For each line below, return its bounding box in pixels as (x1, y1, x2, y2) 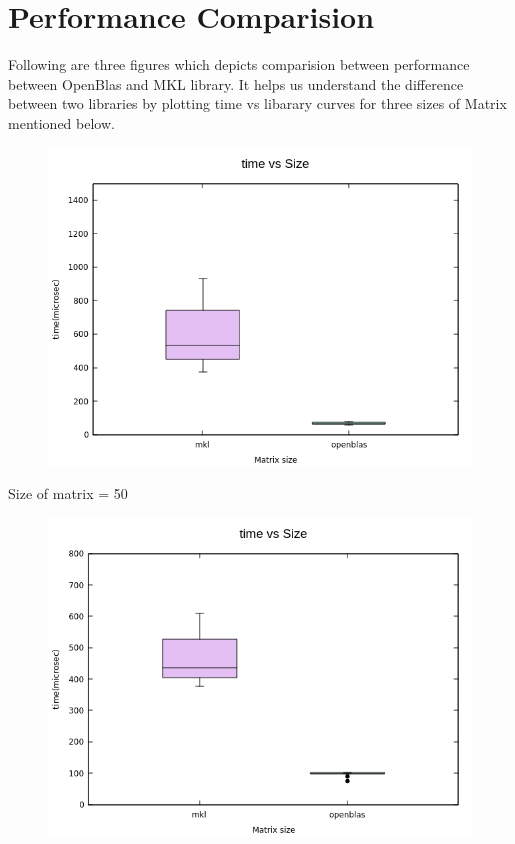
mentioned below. (8, 112, 115, 133)
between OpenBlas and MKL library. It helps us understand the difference (8, 73, 464, 94)
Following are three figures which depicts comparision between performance (8, 54, 470, 75)
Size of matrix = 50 (8, 483, 128, 504)
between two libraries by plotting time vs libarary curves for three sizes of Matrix (8, 93, 507, 114)
